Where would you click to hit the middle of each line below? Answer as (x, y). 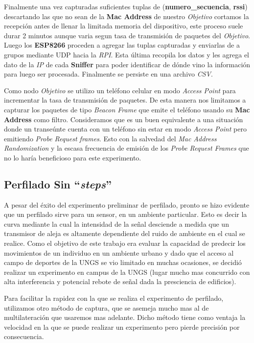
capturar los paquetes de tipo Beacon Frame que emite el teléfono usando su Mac (127, 109)
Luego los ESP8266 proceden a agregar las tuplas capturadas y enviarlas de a (122, 45)
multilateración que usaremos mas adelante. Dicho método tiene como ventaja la (125, 317)
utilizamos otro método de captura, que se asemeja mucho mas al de (106, 307)
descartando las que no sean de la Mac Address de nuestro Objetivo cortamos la (127, 16)
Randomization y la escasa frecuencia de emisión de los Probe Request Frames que (127, 148)
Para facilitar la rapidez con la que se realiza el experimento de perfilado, (114, 298)
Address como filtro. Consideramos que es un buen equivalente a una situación (124, 119)
